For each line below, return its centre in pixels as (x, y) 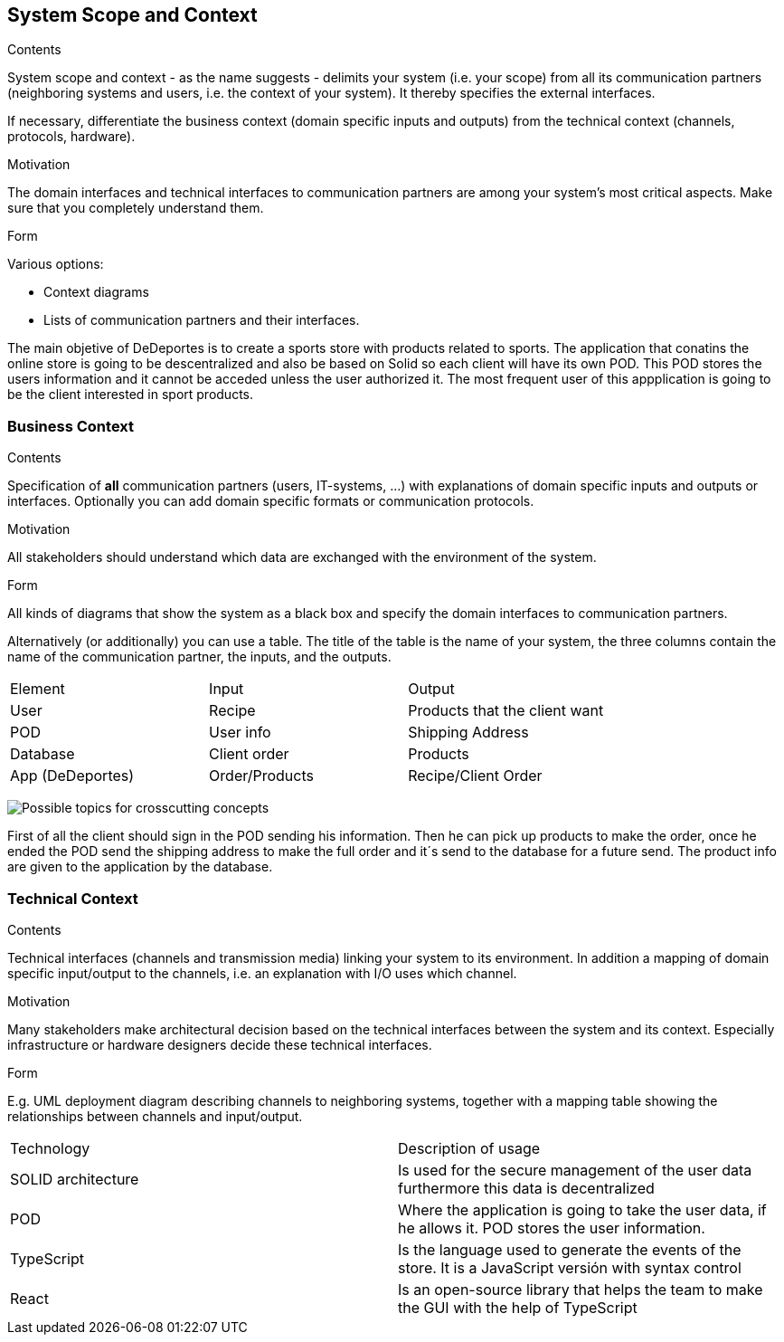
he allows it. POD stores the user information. (552, 1228)
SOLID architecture (75, 1179)
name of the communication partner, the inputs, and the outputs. (199, 657)
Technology (50, 1148)
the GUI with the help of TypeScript (518, 1307)
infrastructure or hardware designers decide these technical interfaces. (220, 1044)
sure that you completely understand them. (136, 208)
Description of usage (469, 1148)
